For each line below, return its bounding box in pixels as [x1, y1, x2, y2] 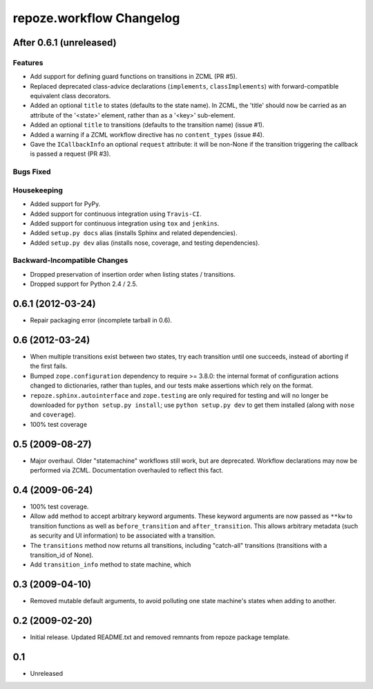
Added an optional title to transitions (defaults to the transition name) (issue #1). [30, 121, 265, 129]
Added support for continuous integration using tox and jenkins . [30, 219, 220, 228]
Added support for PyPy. [30, 200, 101, 208]
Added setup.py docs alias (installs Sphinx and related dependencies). [30, 229, 238, 237]
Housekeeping [12, 185, 64, 195]
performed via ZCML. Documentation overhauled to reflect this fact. [30, 466, 224, 475]
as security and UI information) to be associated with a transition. [30, 531, 216, 540]
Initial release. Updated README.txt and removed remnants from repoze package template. [30, 633, 290, 641]
